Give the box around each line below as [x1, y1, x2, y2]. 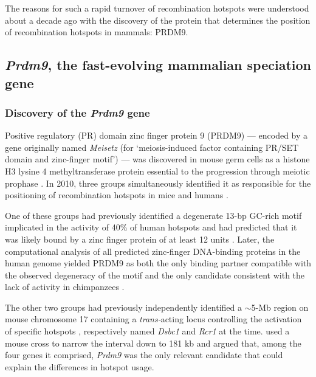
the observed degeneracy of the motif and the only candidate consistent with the [5, 268, 305, 281]
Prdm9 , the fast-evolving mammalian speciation [5, 55, 311, 74]
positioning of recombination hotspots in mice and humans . [5, 188, 228, 201]
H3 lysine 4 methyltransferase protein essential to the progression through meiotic [5, 164, 310, 177]
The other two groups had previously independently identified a [5, 300, 242, 313]
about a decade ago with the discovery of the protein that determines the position [5, 13, 311, 26]
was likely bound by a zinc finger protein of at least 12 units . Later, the [5, 232, 275, 245]
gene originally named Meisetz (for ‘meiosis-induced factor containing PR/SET [5, 140, 299, 153]
